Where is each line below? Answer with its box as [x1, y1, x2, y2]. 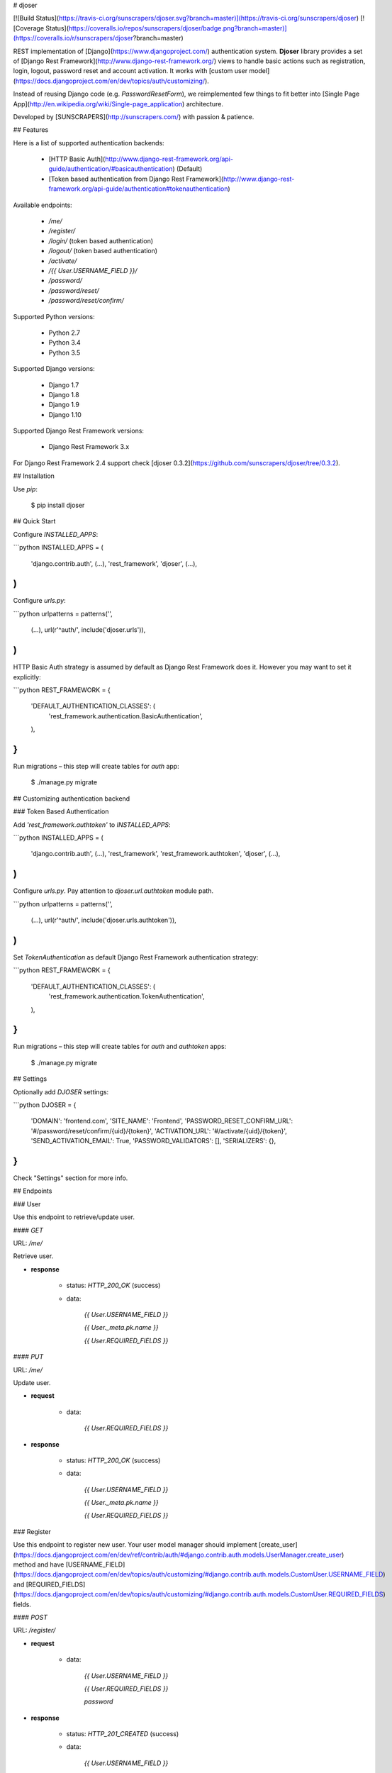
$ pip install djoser [30, 501, 85, 510]
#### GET [13, 1225, 44, 1234]
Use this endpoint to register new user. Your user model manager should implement [13, 1540, 258, 1549]
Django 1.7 [48, 380, 79, 389]
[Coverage [13, 23, 45, 32]
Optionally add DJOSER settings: [13, 1087, 109, 1096]
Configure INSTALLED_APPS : [13, 530, 99, 538]
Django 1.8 [48, 390, 79, 399]
